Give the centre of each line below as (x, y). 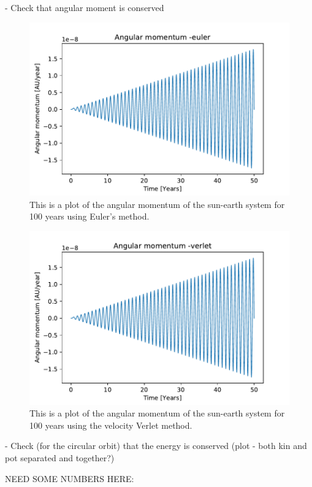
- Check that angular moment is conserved (85, 7)
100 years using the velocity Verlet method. (111, 425)
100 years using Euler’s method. (89, 216)
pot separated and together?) (60, 458)
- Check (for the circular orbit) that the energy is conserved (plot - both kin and (156, 446)
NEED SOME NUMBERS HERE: (70, 478)
